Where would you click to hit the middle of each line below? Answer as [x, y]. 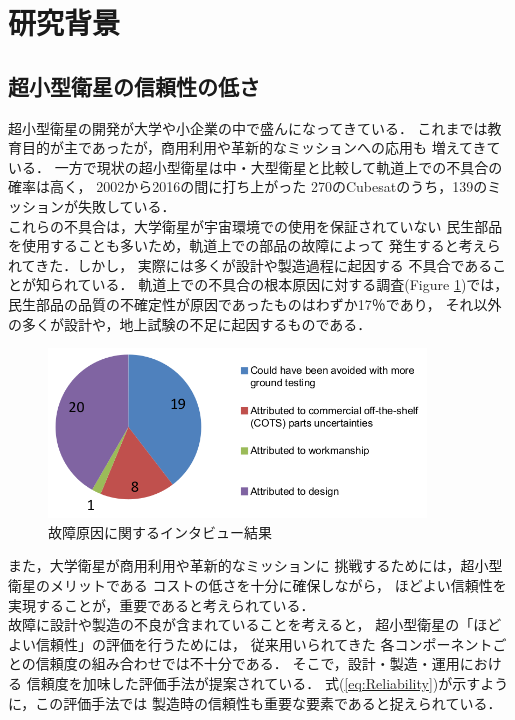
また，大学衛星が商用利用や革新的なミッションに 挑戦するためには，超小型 [255, 565]
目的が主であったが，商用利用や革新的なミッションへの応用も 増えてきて [261, 147]
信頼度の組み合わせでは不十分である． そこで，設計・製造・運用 [247, 663]
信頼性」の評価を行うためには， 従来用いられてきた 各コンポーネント [264, 643]
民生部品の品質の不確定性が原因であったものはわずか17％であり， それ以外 [255, 303]
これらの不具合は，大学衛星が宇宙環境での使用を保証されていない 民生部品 [255, 225]
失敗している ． [126, 205]
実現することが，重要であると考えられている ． [161, 604]
